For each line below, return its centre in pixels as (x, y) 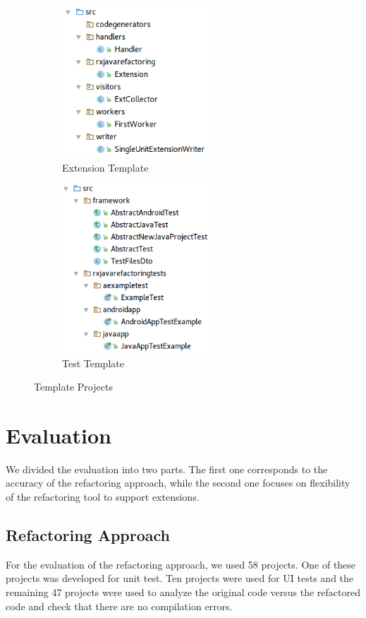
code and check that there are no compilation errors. (119, 606)
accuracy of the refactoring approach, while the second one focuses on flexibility (178, 483)
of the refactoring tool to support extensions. (103, 497)
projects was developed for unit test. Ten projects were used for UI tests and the (180, 578)
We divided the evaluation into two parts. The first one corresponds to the (167, 469)
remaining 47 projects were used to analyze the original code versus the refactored (183, 592)
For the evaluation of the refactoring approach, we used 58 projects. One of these (181, 564)
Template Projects (73, 387)
